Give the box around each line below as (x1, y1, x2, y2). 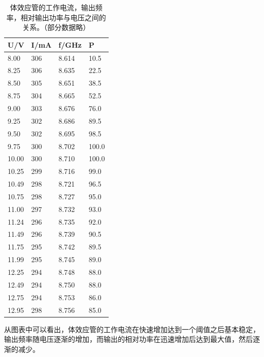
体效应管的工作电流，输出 (10, 2, 95, 12)
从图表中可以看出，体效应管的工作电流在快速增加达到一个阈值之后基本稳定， (4, 324, 260, 334)
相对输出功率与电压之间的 (20, 12, 106, 22)
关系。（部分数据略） (22, 22, 90, 32)
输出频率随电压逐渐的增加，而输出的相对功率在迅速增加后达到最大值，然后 (4, 334, 253, 344)
